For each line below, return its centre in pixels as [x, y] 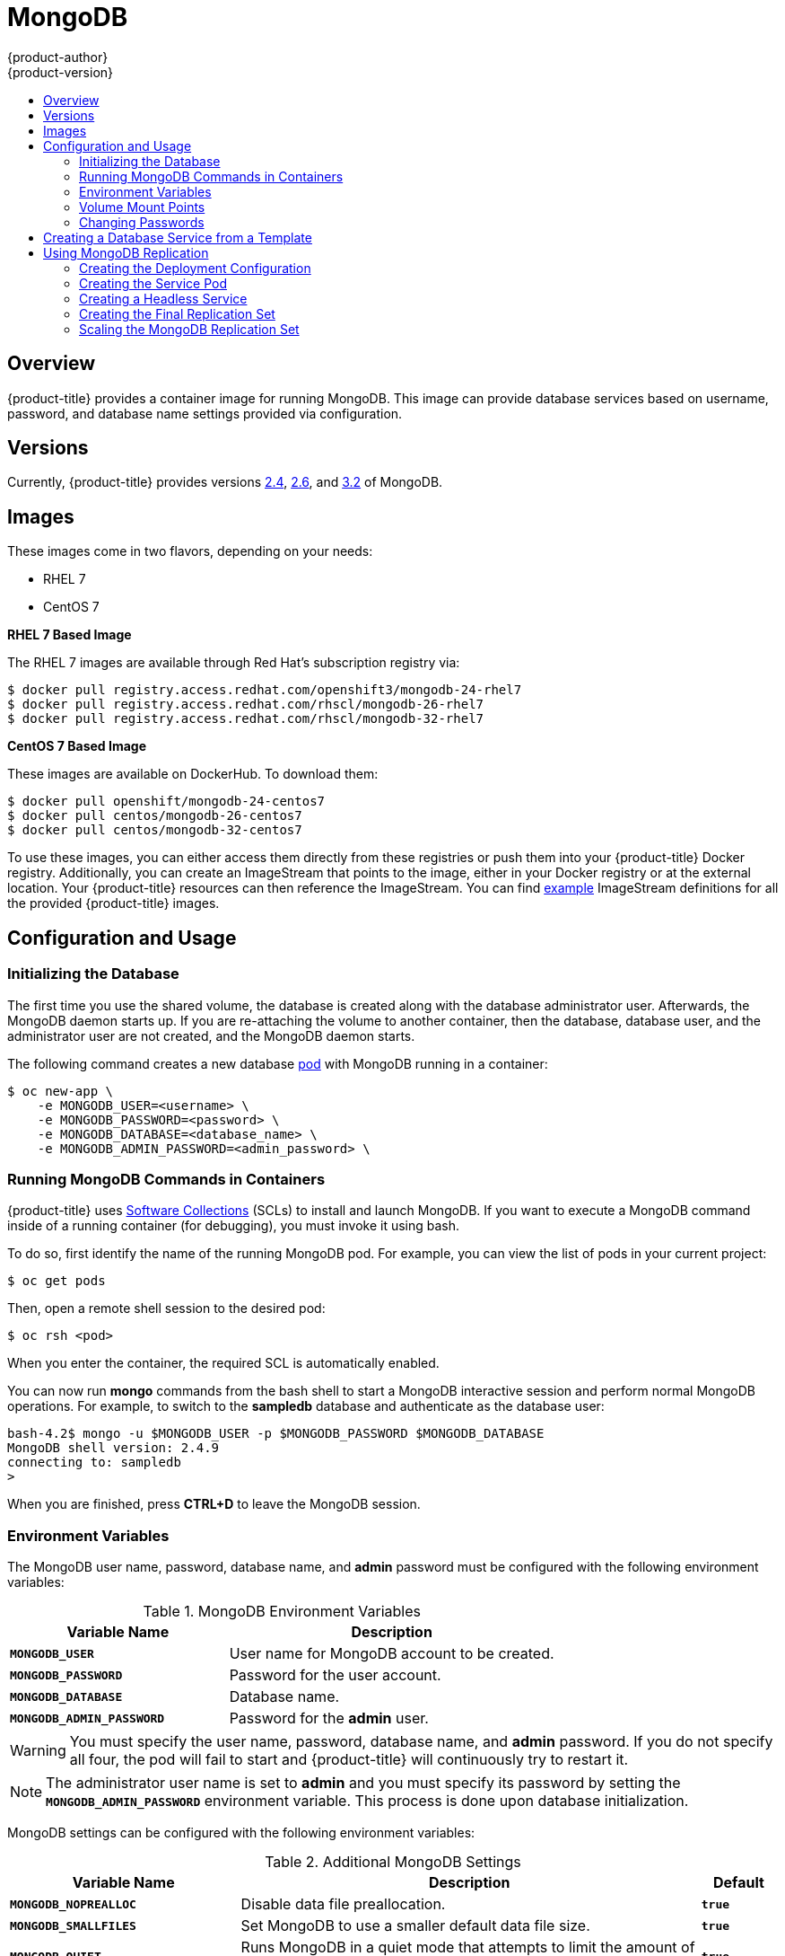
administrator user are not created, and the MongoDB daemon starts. [211, 1035]
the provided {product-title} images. [113, 903]
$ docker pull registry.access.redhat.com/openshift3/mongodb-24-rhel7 [265, 690]
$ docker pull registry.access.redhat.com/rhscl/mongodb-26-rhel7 [246, 705]
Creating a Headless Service [163, 298]
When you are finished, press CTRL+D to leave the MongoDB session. [214, 1504]
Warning [38, 1750]
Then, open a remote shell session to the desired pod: [166, 1308]
